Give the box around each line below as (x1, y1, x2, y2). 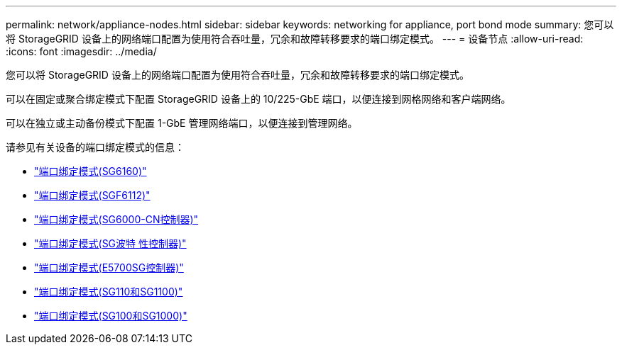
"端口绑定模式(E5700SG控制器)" (34, 261, 184, 273)
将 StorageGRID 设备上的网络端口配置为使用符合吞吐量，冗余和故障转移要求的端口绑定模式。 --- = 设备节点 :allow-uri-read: (6, 33, 584, 45)
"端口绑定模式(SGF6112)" (34, 189, 151, 201)
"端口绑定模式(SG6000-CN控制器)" (34, 213, 199, 225)
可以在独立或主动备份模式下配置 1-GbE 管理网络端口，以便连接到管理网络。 (6, 117, 358, 129)
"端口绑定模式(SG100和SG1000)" (34, 310, 187, 322)
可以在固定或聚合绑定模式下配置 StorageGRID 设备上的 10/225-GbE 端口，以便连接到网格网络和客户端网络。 (6, 93, 511, 105)
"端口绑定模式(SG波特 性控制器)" (34, 237, 187, 249)
